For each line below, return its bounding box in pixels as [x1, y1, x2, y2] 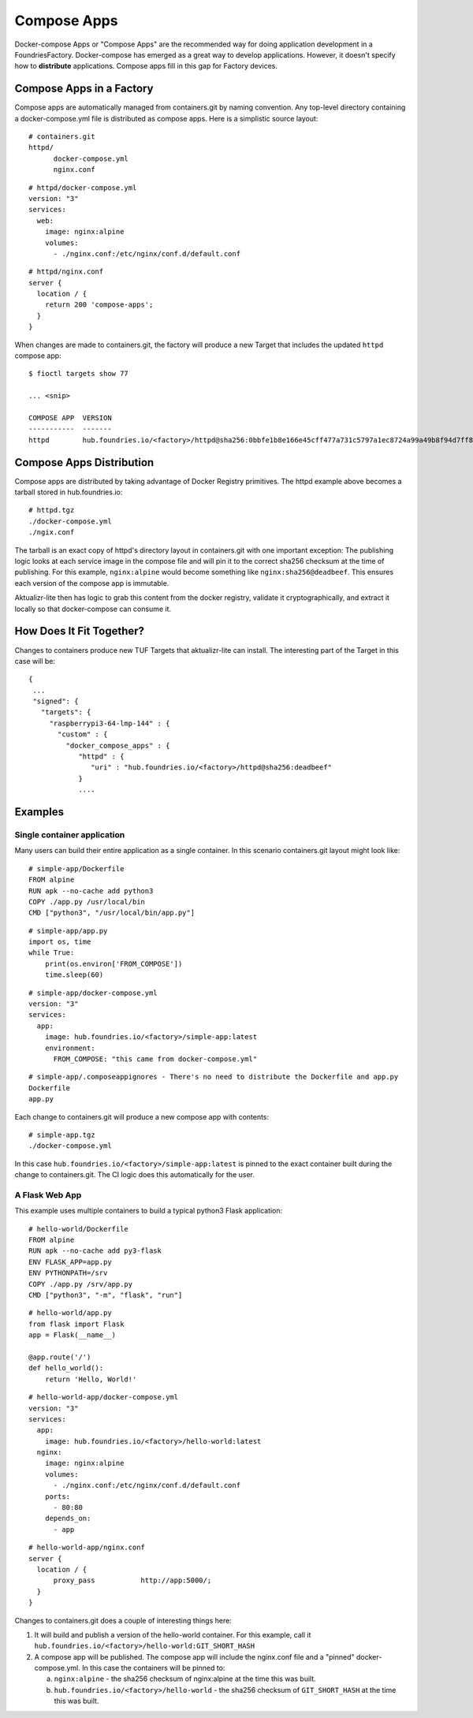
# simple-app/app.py [28, 926, 108, 935]
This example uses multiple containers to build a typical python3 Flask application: [14, 1206, 283, 1216]
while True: [28, 948, 75, 957]
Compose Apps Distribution [14, 456, 155, 469]
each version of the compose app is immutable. [14, 578, 169, 587]
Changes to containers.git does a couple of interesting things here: [14, 1616, 232, 1625]
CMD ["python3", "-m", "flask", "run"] [28, 1290, 183, 1299]
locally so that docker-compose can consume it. [14, 604, 172, 613]
